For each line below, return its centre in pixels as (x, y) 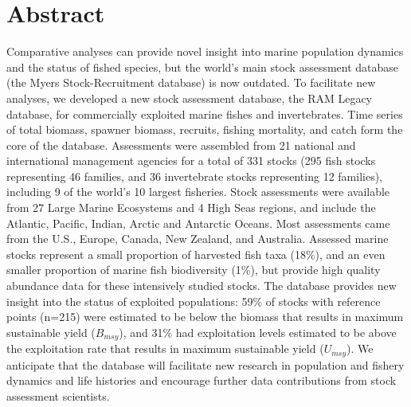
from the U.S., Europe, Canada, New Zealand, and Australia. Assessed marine (198, 239)
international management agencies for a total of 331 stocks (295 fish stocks (191, 160)
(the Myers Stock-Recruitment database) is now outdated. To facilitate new (191, 82)
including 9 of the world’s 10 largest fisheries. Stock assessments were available (198, 192)
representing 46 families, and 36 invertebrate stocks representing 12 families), (195, 176)
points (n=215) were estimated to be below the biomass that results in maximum (205, 317)
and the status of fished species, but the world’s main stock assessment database (203, 67)
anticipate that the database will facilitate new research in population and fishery (205, 364)
